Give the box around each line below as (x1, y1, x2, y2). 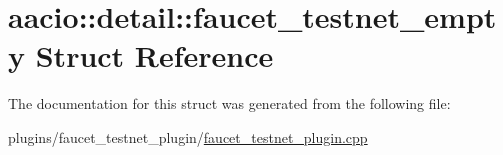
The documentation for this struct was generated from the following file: (8, 93, 451, 114)
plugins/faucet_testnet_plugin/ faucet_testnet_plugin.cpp (8, 126, 368, 147)
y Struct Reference (8, 35, 274, 76)
